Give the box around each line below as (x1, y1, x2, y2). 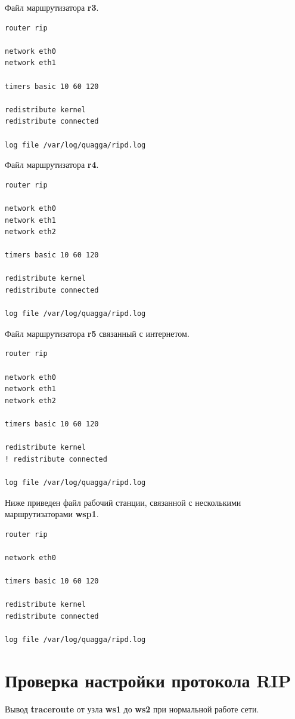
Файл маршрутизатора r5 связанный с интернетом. (5, 327, 190, 339)
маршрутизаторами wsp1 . (5, 508, 99, 520)
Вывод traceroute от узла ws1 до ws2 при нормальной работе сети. (5, 702, 259, 715)
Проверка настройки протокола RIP (5, 668, 291, 692)
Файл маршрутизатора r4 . (5, 158, 99, 171)
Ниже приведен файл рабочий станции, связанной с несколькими (5, 496, 241, 508)
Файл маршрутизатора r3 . (5, 1, 99, 13)
